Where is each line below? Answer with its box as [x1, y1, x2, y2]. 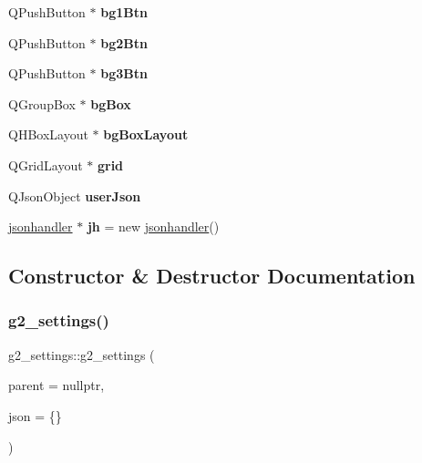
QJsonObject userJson [8, 186, 141, 205]
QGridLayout [8, 155, 83, 174]
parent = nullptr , [8, 376, 105, 395]
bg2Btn [100, 33, 148, 52]
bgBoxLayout [103, 125, 189, 144]
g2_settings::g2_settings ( [8, 345, 155, 364]
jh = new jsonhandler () [87, 217, 220, 236]
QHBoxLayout [8, 125, 88, 144]
